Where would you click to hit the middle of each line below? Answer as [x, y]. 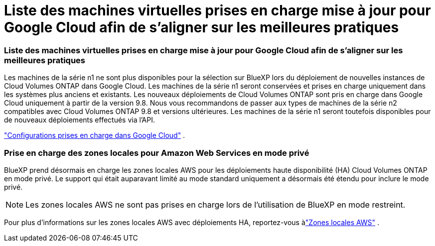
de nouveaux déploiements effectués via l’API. [79, 120]
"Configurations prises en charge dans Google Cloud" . [95, 135]
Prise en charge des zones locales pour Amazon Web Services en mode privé [157, 153]
